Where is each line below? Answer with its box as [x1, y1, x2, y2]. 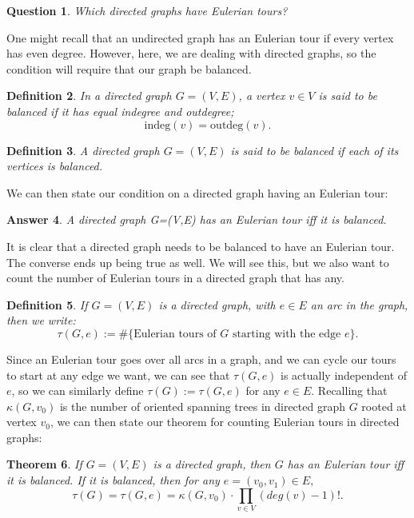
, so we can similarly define [11, 382, 144, 399]
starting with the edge [232, 328, 341, 340]
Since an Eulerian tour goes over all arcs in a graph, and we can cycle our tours [6, 350, 396, 367]
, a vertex [238, 87, 285, 104]
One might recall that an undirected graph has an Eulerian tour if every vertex [6, 29, 394, 46]
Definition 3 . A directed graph [6, 141, 160, 158]
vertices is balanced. [6, 157, 103, 174]
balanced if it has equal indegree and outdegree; [6, 102, 234, 119]
